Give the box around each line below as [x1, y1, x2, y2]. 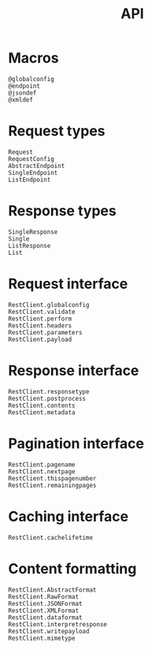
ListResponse [8, 241, 51, 249]
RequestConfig [8, 155, 55, 162]
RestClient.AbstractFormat [8, 585, 97, 594]
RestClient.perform [8, 315, 72, 323]
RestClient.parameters [8, 328, 83, 336]
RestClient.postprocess [8, 394, 87, 402]
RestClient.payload [8, 335, 72, 343]
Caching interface [8, 507, 128, 525]
